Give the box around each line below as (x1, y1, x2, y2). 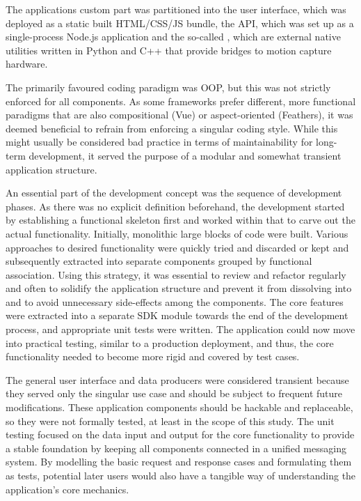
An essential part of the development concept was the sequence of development (6, 185, 342, 200)
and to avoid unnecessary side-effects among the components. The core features (6, 294, 344, 309)
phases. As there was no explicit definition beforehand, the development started (6, 199, 345, 213)
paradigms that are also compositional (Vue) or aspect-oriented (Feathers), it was (6, 107, 353, 122)
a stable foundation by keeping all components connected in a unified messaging (6, 440, 346, 455)
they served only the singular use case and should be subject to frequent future (6, 386, 343, 401)
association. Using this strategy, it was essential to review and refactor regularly (6, 267, 346, 282)
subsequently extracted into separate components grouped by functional (6, 254, 312, 268)
